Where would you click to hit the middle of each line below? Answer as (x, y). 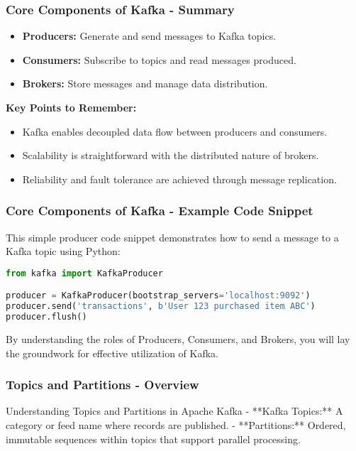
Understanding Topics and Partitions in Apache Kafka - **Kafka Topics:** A (174, 411)
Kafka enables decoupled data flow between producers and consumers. (175, 131)
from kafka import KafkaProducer (84, 273)
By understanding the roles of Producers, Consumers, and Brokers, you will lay (178, 338)
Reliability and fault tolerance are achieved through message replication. (179, 179)
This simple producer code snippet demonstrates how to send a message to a (172, 237)
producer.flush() (46, 317)
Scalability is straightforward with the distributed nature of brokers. (171, 155)
